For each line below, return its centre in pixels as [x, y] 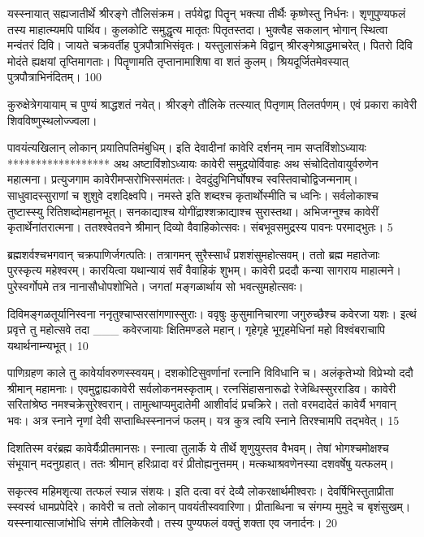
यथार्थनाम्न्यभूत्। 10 [48, 345]
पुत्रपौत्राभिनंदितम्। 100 [55, 77]
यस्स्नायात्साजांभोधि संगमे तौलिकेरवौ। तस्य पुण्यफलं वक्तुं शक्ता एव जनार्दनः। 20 [173, 523]
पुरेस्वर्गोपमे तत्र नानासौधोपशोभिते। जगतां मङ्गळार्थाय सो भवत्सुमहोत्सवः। [156, 286]
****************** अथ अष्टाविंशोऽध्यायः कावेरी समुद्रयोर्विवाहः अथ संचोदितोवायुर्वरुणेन [193, 163]
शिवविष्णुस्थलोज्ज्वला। [52, 120]
